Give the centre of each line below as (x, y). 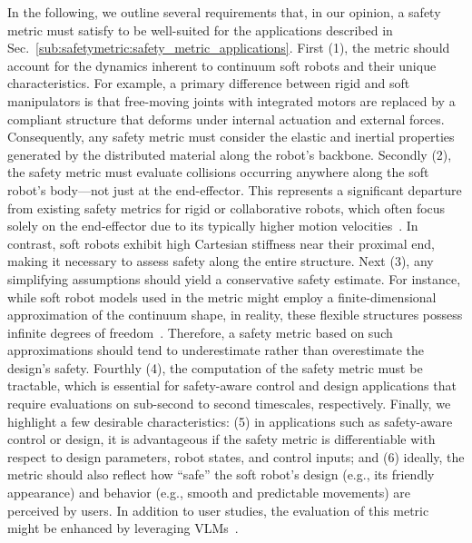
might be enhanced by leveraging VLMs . (123, 528)
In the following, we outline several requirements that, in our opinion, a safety (224, 12)
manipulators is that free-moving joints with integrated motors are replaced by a (231, 100)
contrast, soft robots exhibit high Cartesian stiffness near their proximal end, (221, 243)
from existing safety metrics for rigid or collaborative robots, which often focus (226, 207)
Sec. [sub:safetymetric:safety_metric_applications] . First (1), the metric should (229, 48)
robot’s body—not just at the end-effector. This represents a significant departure (235, 189)
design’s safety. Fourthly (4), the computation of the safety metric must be (215, 367)
